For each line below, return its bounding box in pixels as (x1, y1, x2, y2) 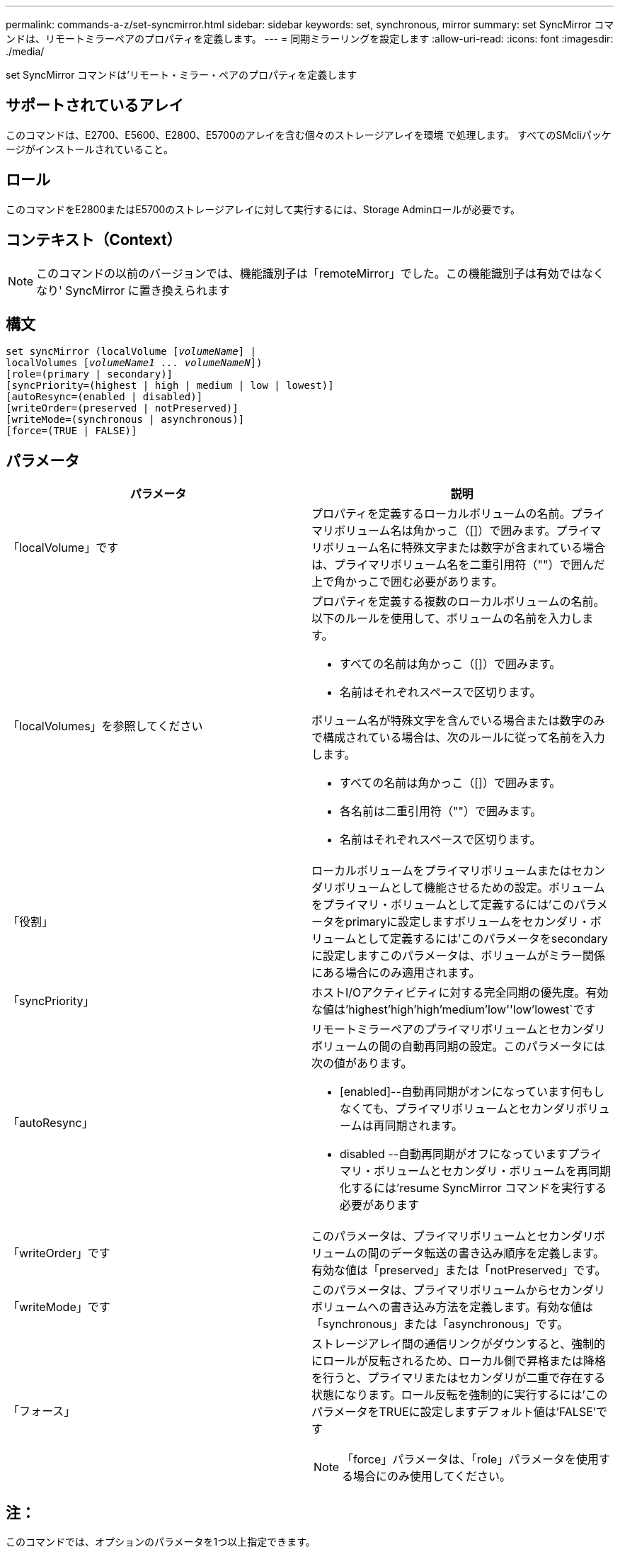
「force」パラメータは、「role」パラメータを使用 (342, 1452, 599, 1467)
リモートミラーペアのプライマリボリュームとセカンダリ (311, 1022, 606, 1037)
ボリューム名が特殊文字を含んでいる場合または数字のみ (311, 713, 605, 728)
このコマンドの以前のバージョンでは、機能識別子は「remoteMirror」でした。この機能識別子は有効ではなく (36, 266, 604, 280)
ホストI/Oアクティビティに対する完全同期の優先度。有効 (311, 985, 609, 1000)
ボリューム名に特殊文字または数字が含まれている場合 (323, 540, 606, 555)
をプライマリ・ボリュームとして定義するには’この (311, 897, 575, 912)
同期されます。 (384, 1118, 463, 1133)
